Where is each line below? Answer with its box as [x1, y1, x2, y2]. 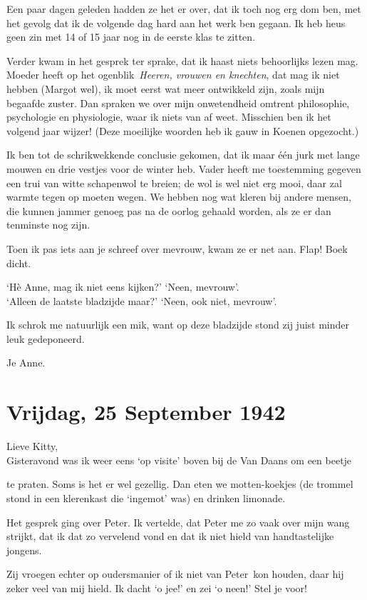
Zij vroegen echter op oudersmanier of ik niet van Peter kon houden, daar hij [6, 566, 344, 581]
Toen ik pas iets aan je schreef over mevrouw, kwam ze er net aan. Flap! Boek [6, 241, 348, 256]
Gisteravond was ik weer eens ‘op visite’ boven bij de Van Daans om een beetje [6, 452, 352, 467]
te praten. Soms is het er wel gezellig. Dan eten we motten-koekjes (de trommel [6, 476, 353, 491]
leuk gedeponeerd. [6, 331, 85, 346]
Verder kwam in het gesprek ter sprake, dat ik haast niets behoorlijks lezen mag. [6, 53, 358, 68]
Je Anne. [6, 355, 46, 370]
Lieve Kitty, [6, 439, 58, 454]
